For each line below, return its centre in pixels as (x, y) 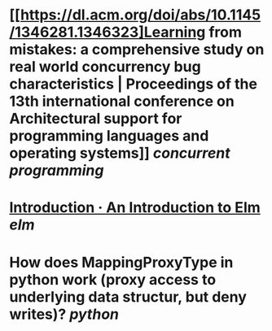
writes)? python (64, 314)
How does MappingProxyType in (121, 262)
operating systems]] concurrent (120, 153)
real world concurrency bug (105, 67)
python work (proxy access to (113, 279)
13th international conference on (122, 101)
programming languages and (109, 136)
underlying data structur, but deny (128, 296)
